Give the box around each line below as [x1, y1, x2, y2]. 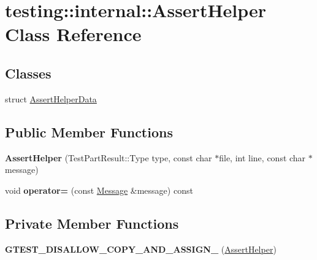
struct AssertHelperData [5, 92, 97, 105]
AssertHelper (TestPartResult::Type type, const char [5, 151, 212, 164]
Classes [5, 63, 52, 82]
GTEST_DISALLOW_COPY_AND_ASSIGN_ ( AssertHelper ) [5, 242, 277, 255]
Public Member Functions [5, 122, 173, 141]
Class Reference [5, 21, 142, 47]
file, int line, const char [219, 151, 306, 164]
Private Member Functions [5, 213, 179, 232]
